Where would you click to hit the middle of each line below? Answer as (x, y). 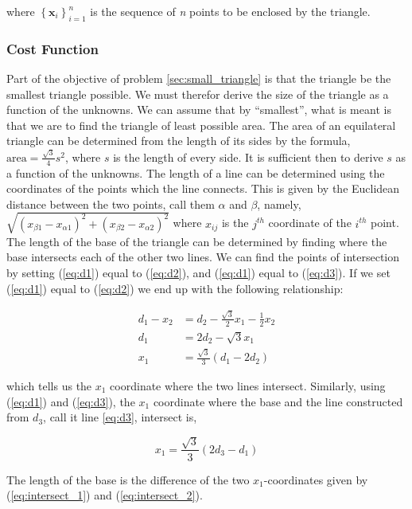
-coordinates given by (316, 479)
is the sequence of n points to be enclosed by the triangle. (230, 11)
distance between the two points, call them (111, 204)
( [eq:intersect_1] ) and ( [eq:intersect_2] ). (105, 495)
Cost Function (52, 48)
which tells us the (49, 385)
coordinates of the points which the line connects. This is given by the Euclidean (203, 188)
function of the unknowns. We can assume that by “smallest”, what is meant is (199, 110)
